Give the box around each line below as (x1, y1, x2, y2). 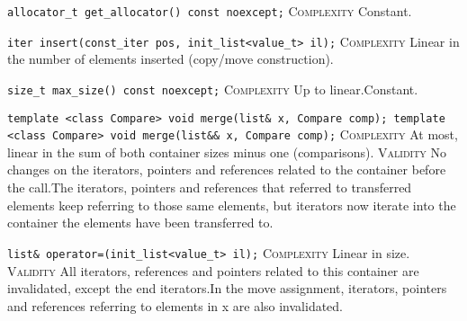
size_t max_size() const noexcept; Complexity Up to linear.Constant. (7, 79, 418, 98)
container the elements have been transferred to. (7, 213, 274, 232)
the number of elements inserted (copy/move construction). (7, 49, 334, 68)
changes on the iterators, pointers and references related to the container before (7, 160, 446, 179)
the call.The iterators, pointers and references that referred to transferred (7, 178, 412, 197)
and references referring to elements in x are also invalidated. (7, 296, 344, 315)
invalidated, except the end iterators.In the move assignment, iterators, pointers (7, 279, 447, 298)
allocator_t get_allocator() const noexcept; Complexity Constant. (7, 2, 412, 20)
